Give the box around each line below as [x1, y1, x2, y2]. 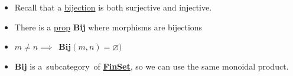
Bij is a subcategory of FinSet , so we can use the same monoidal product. [14, 60, 289, 72]
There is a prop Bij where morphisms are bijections [14, 20, 203, 33]
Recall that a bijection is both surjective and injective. [14, 1, 212, 13]
